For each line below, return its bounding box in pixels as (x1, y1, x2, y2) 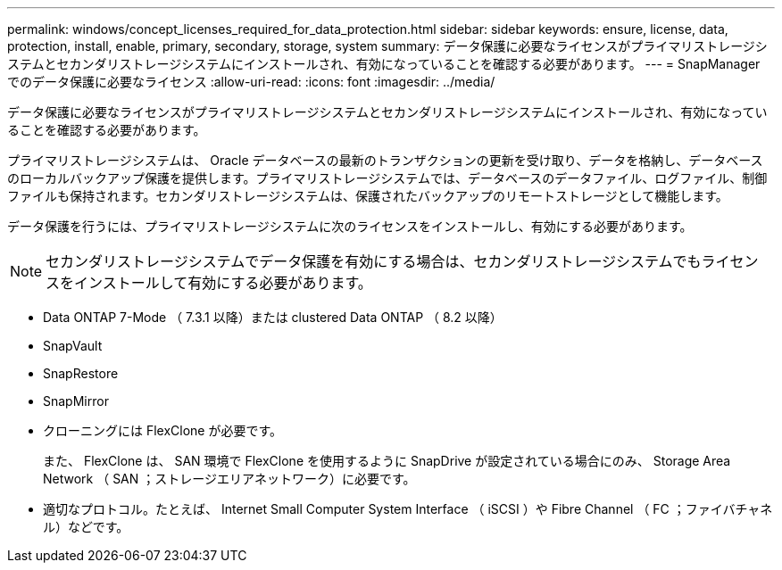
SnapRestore (43, 366, 119, 381)
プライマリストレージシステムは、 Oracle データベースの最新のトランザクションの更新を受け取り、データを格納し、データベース (7, 153, 763, 168)
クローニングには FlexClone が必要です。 (43, 423, 283, 438)
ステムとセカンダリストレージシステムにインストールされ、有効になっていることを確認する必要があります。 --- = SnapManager (7, 56, 761, 71)
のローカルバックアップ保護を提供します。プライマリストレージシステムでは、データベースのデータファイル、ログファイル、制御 (7, 170, 768, 186)
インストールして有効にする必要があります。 (74, 274, 372, 292)
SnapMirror (43, 393, 109, 409)
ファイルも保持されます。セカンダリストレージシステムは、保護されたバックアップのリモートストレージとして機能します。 (7, 188, 728, 203)
